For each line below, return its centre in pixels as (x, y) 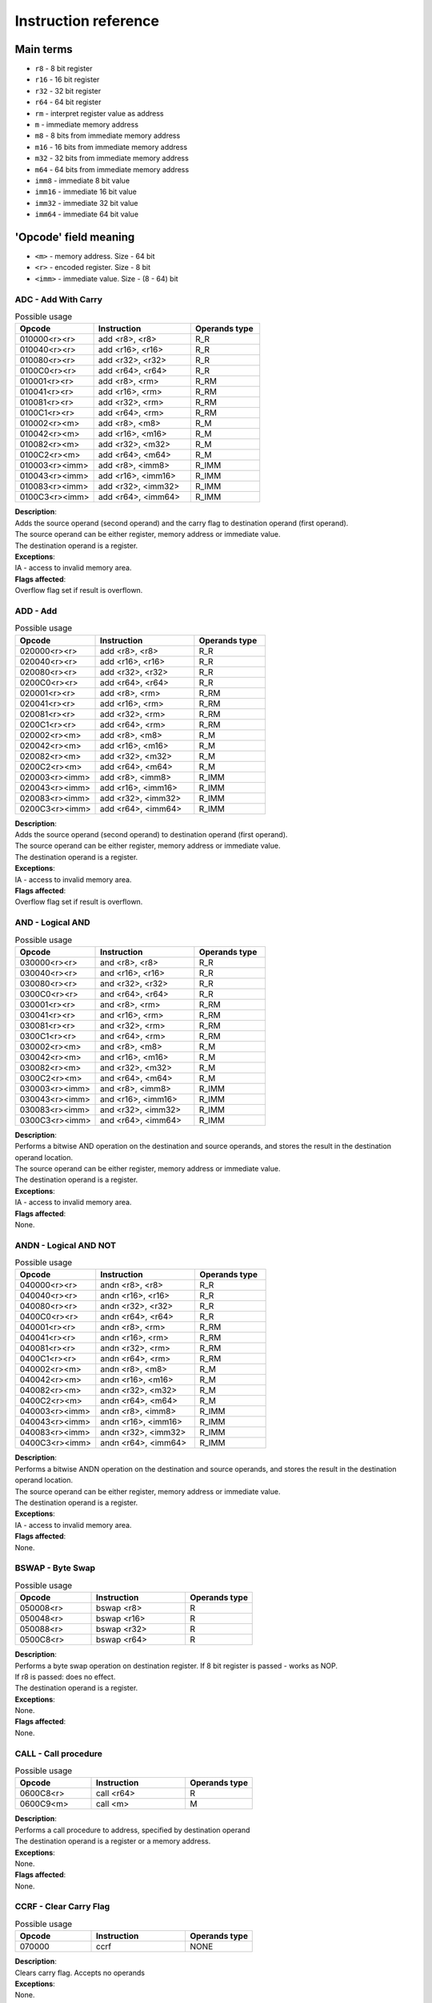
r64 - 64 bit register (68, 102)
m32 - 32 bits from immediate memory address (112, 158)
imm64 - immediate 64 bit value (87, 214)
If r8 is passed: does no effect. (65, 1677)
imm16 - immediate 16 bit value (86, 191)
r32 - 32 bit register (68, 91)
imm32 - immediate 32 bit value (87, 203)
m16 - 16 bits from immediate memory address (111, 147)
